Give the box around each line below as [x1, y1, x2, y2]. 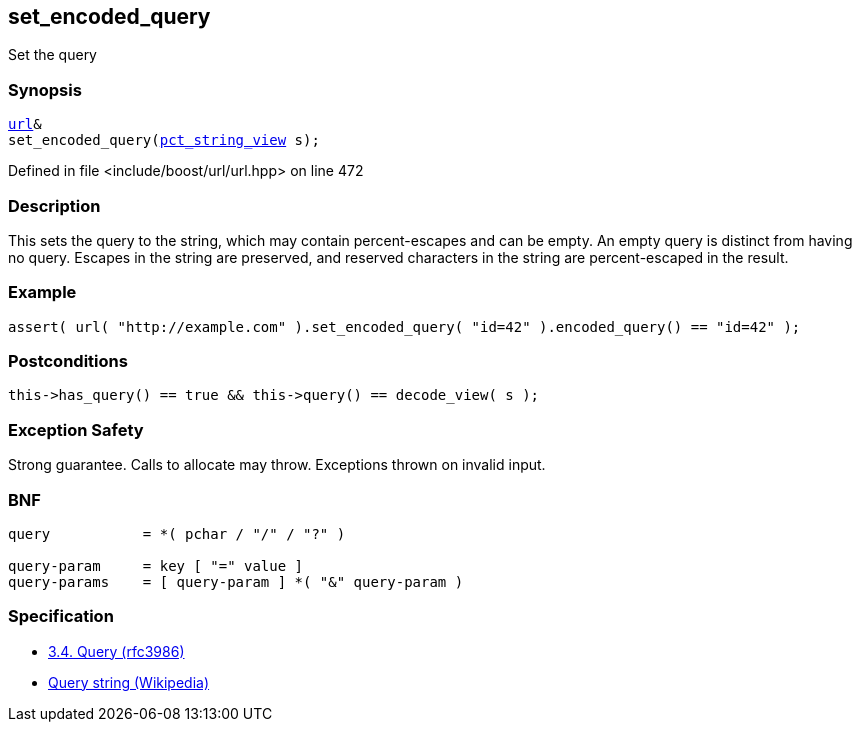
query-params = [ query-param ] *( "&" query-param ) [8, 573, 464, 590]
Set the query [8, 46, 97, 64]
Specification [8, 606, 114, 627]
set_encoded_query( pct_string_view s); [8, 132, 320, 149]
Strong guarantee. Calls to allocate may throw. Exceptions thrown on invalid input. [8, 456, 546, 474]
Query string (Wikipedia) [48, 673, 210, 691]
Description [8, 195, 101, 216]
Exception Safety [8, 419, 144, 440]
